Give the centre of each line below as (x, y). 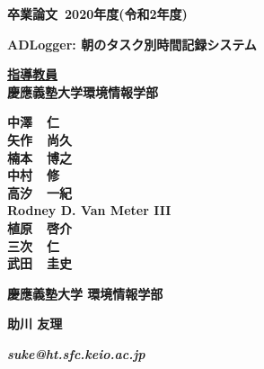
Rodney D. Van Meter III (89, 210)
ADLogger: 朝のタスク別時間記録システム (132, 44)
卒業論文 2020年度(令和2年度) (97, 13)
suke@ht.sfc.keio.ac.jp (76, 353)
